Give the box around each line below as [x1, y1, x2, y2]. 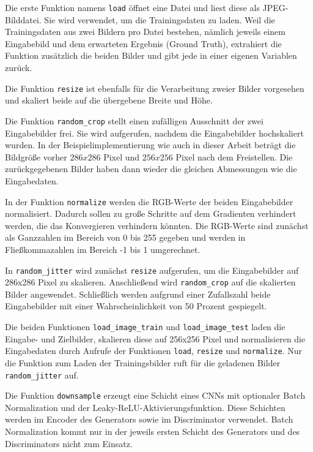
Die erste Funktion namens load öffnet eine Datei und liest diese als [5, 1, 260, 13]
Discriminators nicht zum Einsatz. [5, 437, 133, 450]
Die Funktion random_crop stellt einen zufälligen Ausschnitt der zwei [5, 114, 263, 127]
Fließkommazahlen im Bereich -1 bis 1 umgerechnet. [5, 243, 201, 255]
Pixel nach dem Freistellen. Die [175, 150, 293, 163]
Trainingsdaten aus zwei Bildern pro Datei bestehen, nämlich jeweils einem [5, 25, 285, 38]
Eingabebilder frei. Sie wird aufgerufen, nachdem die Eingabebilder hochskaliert [5, 126, 304, 139]
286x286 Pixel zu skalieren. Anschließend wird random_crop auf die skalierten [5, 276, 296, 288]
